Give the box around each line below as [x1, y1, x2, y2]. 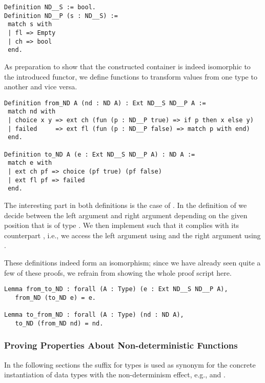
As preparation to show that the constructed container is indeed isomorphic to [4, 61, 251, 71]
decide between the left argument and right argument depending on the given [4, 209, 248, 220]
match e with [8, 159, 52, 167]
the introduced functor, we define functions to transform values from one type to [4, 71, 257, 82]
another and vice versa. [4, 81, 77, 92]
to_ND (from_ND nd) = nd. [15, 319, 104, 327]
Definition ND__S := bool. [4, 4, 96, 11]
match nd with [8, 108, 56, 116]
